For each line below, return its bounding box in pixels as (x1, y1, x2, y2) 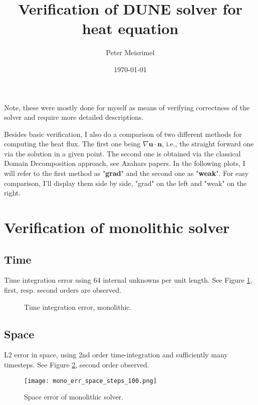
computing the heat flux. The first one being (4, 138, 141, 149)
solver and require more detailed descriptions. (4, 112, 144, 122)
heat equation (82, 18, 179, 39)
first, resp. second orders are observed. (4, 285, 121, 295)
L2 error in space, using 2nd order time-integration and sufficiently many (4, 349, 228, 360)
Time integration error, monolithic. (24, 301, 132, 312)
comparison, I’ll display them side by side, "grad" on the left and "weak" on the (4, 177, 247, 188)
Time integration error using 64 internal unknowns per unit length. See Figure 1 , (4, 275, 252, 285)
